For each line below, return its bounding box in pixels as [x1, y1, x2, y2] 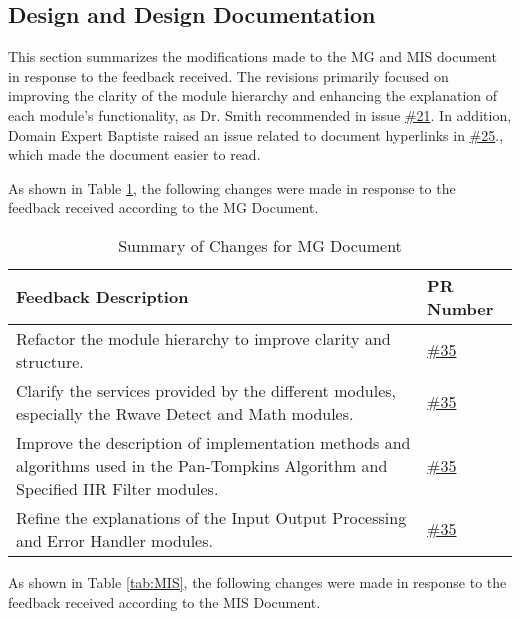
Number [427, 296, 494, 320]
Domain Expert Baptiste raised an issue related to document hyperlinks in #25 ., [8, 124, 504, 145]
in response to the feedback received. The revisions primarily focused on [8, 65, 449, 86]
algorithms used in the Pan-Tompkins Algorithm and [16, 453, 388, 477]
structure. [16, 349, 84, 373]
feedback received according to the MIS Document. [8, 591, 321, 612]
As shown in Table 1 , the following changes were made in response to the [8, 177, 456, 198]
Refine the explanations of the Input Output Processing [16, 505, 407, 529]
